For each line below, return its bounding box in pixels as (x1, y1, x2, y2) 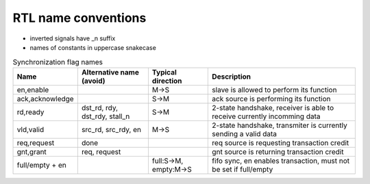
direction (151, 76, 182, 86)
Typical (151, 67, 177, 77)
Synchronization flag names (12, 57, 103, 66)
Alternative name (81, 67, 140, 77)
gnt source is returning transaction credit (212, 147, 344, 157)
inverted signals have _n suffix (29, 34, 116, 42)
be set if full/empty (212, 164, 273, 174)
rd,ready (16, 107, 45, 116)
